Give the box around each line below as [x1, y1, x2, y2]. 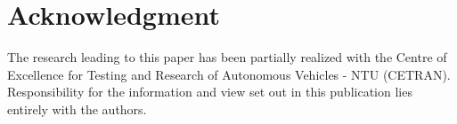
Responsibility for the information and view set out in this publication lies [7, 82, 412, 101]
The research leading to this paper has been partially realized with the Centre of [7, 48, 447, 66]
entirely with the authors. [7, 99, 147, 118]
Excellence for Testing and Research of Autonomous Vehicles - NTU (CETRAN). [7, 65, 451, 83]
